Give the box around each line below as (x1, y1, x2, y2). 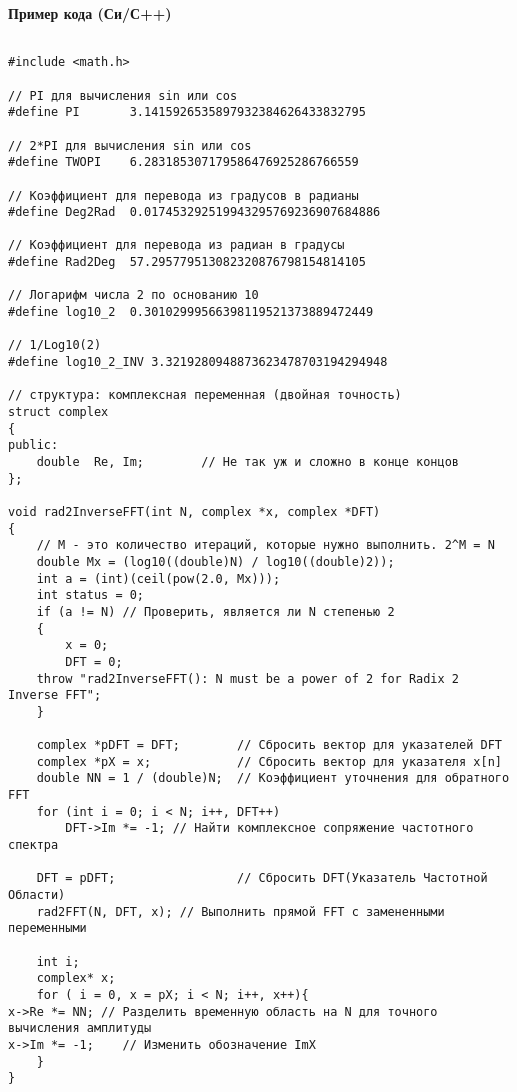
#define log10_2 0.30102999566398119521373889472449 (8, 305, 374, 320)
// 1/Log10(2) (8, 338, 102, 353)
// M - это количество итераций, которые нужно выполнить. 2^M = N (36, 538, 495, 553)
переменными (8, 921, 87, 936)
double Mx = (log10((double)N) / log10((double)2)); (36, 554, 395, 569)
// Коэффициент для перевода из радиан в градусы (8, 238, 345, 253)
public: (8, 438, 59, 453)
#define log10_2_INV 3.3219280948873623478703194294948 (8, 355, 388, 370)
